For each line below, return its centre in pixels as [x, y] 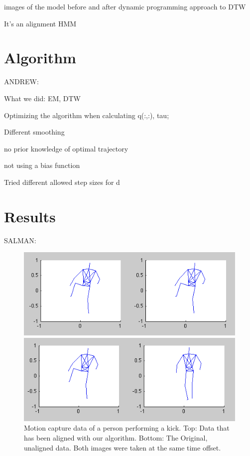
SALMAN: [20, 240]
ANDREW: [21, 81]
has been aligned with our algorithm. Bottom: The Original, [116, 438]
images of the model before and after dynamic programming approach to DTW [125, 6]
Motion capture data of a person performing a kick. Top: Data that [127, 428]
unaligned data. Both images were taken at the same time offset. [123, 447]
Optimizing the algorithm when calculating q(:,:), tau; [87, 115]
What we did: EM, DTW [43, 98]
